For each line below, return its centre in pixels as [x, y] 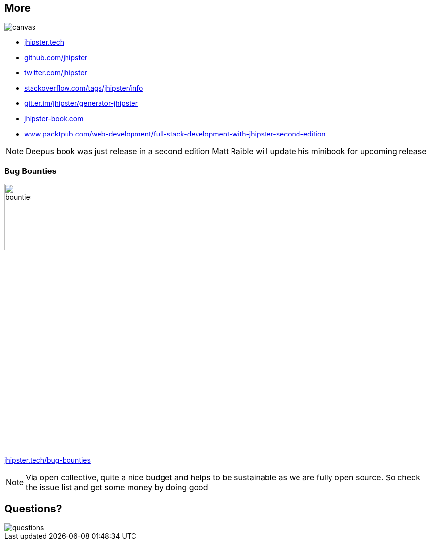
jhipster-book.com [54, 119]
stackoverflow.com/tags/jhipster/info [84, 88]
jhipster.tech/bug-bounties [48, 460]
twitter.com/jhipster [56, 73]
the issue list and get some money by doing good [117, 488]
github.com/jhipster [56, 58]
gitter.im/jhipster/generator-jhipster [81, 103]
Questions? [33, 509]
